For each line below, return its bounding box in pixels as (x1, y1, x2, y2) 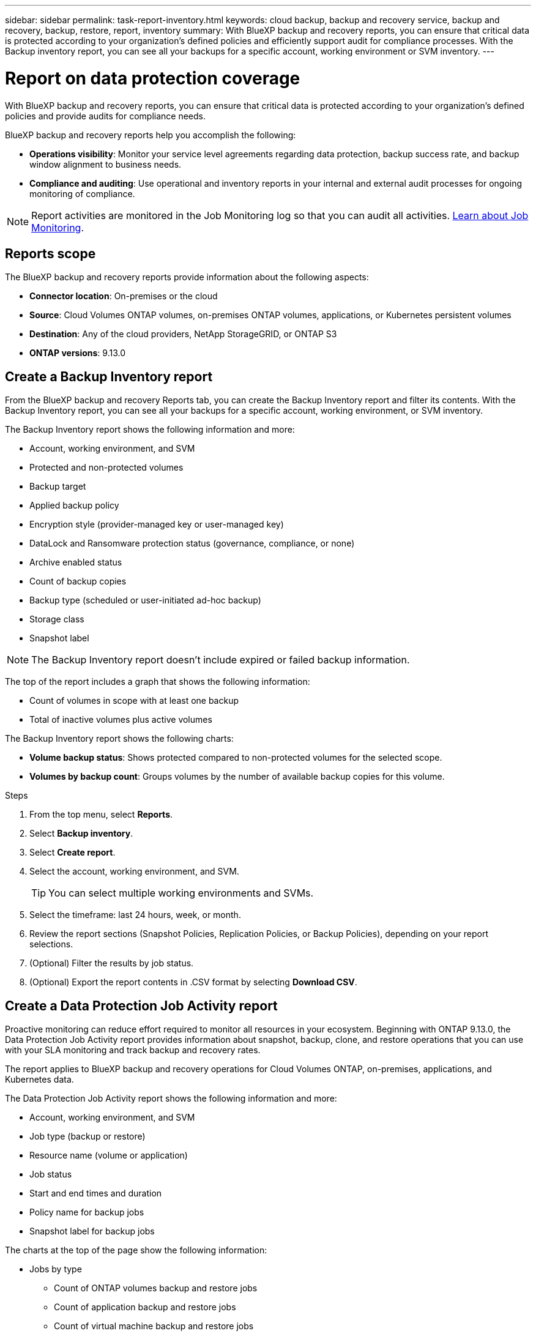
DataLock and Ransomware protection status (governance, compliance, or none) (29, 538, 355, 549)
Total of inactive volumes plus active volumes (29, 714, 212, 725)
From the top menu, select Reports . (29, 809, 173, 820)
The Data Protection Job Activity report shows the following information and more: (5, 1093, 337, 1104)
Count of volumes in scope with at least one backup (29, 695, 239, 706)
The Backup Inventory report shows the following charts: (5, 733, 234, 744)
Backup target (29, 481, 86, 492)
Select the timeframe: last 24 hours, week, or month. (29, 909, 241, 920)
